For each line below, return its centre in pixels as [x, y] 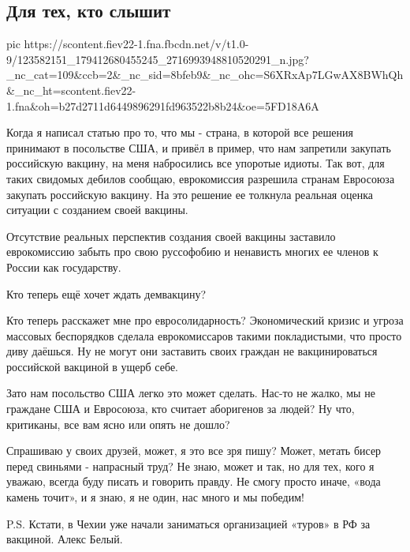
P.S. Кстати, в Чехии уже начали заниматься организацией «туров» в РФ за [188, 523]
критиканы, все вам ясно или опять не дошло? [118, 424]
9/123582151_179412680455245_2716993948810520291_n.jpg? [158, 59]
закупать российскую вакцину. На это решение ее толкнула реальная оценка [190, 194]
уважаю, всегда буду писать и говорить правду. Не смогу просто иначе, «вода [194, 481]
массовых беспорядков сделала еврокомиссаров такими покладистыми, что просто [204, 335]
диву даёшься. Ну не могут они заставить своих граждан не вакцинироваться [192, 351]
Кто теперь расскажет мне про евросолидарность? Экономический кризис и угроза [205, 320]
